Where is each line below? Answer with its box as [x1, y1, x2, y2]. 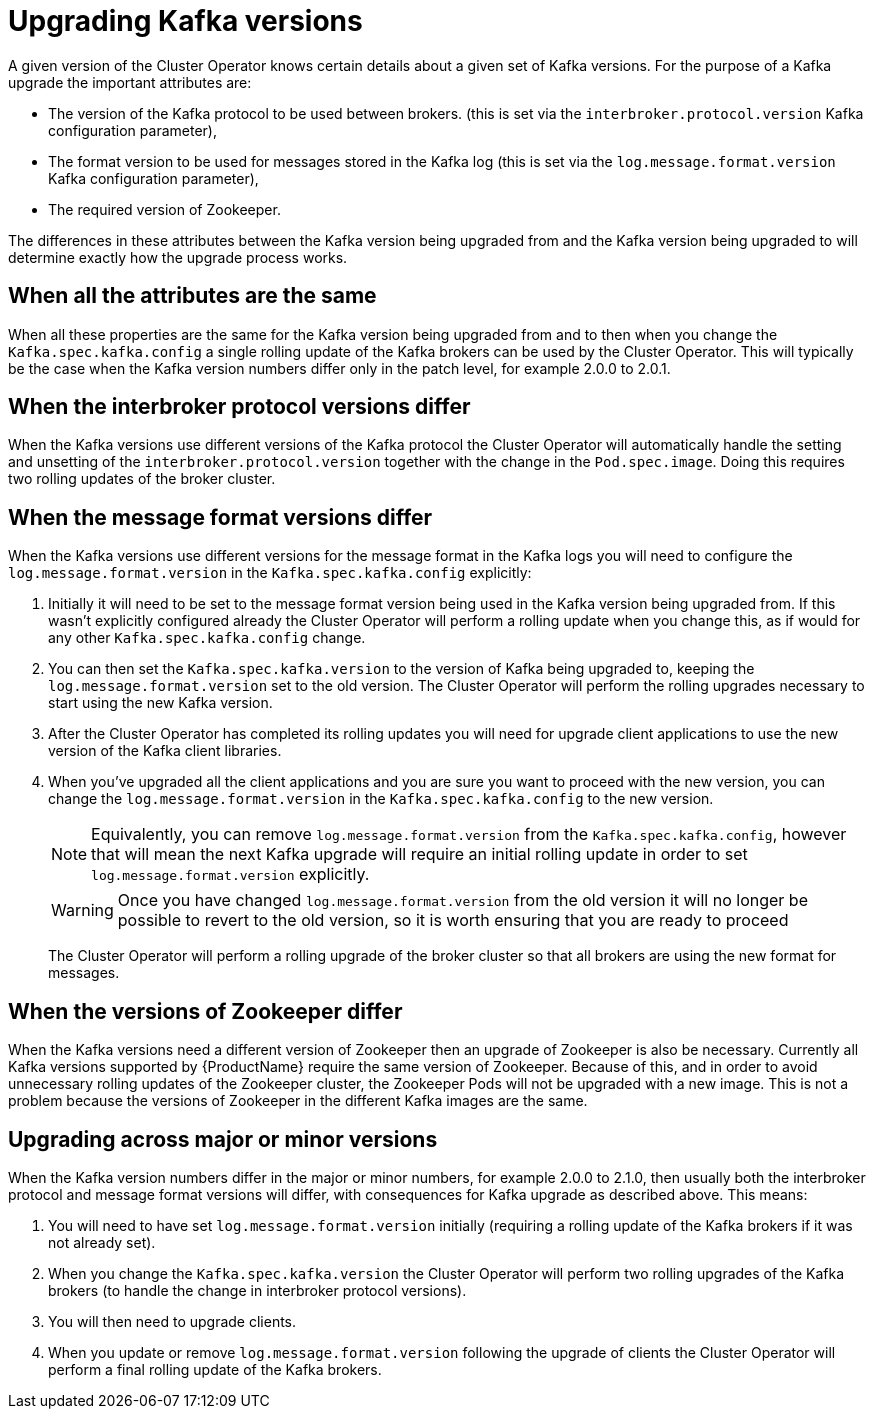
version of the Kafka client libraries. [48, 742, 282, 760]
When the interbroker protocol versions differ [8, 394, 471, 420]
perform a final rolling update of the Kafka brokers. [48, 1360, 382, 1378]
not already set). [48, 1233, 156, 1251]
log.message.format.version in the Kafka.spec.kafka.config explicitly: [8, 564, 532, 582]
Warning [51, 900, 114, 921]
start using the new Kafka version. [48, 694, 273, 712]
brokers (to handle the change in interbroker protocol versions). [48, 1281, 467, 1299]
